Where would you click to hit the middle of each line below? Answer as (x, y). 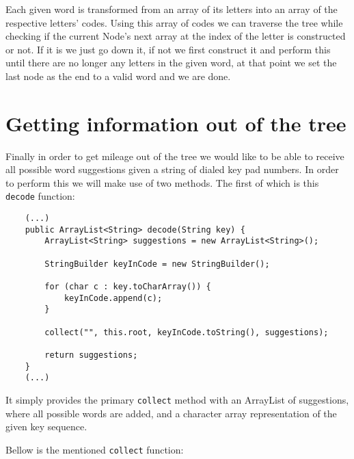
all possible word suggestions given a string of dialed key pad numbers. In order (172, 169)
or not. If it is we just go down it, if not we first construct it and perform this (168, 49)
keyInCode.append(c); (113, 298)
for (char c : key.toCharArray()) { (128, 287)
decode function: (40, 196)
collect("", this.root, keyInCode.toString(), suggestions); (187, 332)
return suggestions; (91, 355)
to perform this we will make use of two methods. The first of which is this (162, 182)
